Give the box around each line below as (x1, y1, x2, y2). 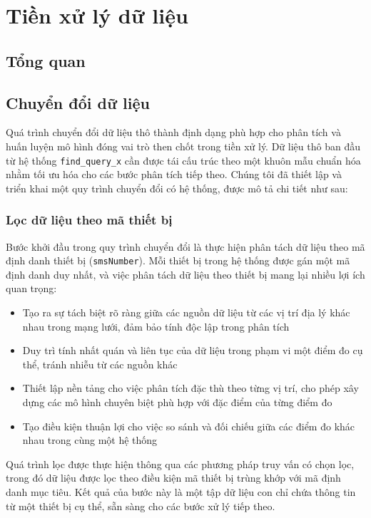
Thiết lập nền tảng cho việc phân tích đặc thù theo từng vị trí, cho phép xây (22, 380, 359, 395)
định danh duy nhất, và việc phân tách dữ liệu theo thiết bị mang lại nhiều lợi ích (6, 266, 365, 281)
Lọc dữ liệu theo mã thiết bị (6, 211, 173, 229)
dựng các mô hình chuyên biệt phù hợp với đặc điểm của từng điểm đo (22, 395, 332, 410)
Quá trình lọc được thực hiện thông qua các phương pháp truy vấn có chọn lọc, (6, 456, 355, 471)
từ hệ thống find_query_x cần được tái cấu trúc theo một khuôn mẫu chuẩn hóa (6, 152, 361, 167)
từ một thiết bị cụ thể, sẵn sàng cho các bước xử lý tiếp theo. (6, 498, 275, 513)
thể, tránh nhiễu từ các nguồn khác (22, 356, 178, 371)
